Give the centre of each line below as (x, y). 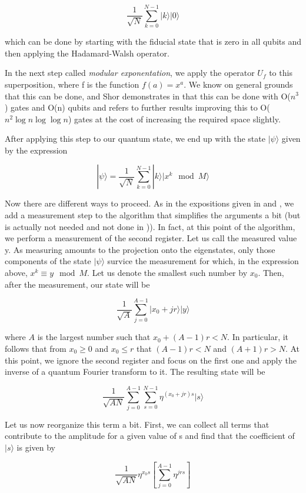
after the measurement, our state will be (77, 284)
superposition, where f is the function (72, 84)
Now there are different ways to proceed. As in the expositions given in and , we (149, 203)
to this (281, 73)
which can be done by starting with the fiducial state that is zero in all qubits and (153, 41)
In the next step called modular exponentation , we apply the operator (130, 73)
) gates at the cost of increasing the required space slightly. (174, 119)
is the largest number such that (94, 337)
